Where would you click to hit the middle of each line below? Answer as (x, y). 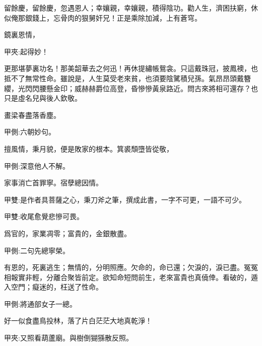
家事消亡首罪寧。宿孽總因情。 (53, 183)
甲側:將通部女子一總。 (40, 303)
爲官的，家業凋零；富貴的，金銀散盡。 (68, 233)
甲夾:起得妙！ (26, 51)
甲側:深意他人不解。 (37, 165)
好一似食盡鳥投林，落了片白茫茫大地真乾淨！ (78, 321)
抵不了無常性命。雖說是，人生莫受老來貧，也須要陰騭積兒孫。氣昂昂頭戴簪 (127, 78)
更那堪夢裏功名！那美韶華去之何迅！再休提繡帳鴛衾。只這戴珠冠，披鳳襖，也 (131, 68)
